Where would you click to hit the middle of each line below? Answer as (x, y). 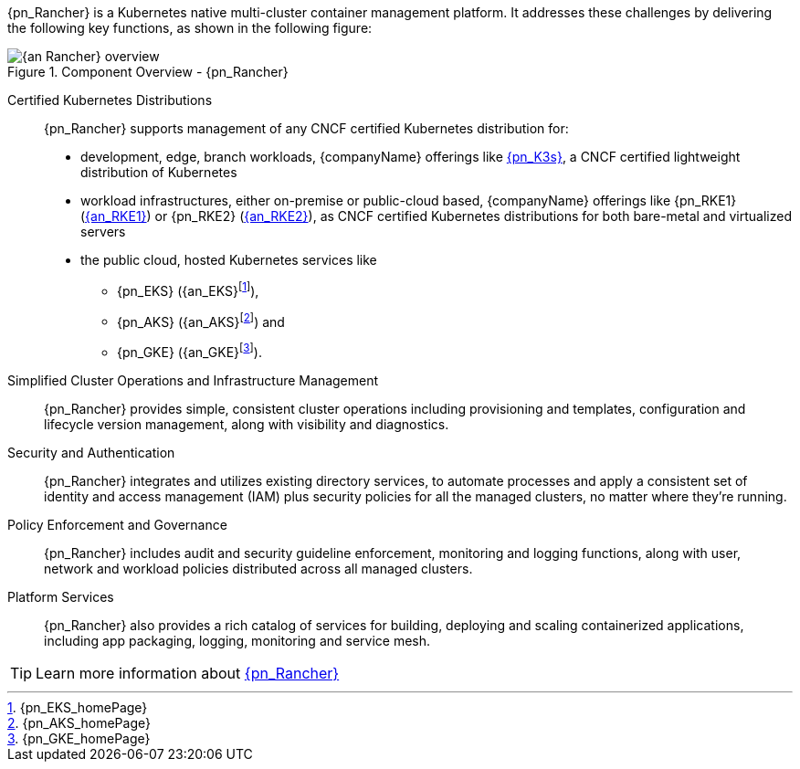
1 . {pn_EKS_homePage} (78, 707)
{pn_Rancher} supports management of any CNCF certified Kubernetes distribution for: (306, 128)
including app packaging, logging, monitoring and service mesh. (237, 640)
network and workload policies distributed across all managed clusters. (258, 568)
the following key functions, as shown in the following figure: (190, 28)
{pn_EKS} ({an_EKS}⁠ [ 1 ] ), (188, 290)
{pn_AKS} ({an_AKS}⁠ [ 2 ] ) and (201, 320)
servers (103, 232)
